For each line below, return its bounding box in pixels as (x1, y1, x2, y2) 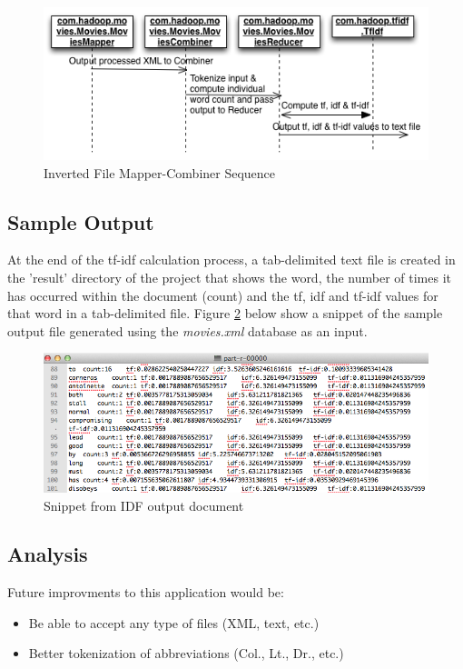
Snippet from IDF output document (44, 495, 244, 514)
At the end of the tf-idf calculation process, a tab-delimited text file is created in (7, 250, 456, 269)
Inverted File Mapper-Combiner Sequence (44, 163, 276, 182)
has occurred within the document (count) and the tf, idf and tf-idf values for (7, 285, 438, 305)
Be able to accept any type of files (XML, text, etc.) (28, 613, 320, 632)
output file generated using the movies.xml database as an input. (7, 321, 368, 340)
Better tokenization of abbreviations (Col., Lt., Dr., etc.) (28, 644, 344, 663)
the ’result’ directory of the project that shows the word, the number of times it (7, 267, 451, 286)
